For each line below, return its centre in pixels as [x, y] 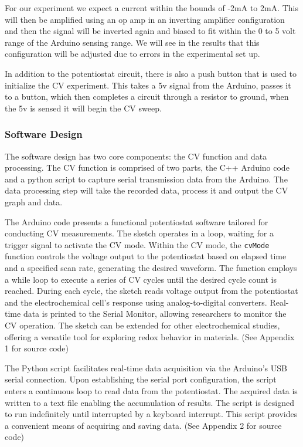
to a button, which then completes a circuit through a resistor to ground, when [147, 96]
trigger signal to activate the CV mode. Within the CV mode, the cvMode [137, 244]
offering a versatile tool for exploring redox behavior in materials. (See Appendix [150, 336]
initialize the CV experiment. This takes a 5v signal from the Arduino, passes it [148, 85]
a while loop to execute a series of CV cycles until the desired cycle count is [141, 279]
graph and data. [34, 202]
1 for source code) [37, 348]
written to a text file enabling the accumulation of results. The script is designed [149, 402]
